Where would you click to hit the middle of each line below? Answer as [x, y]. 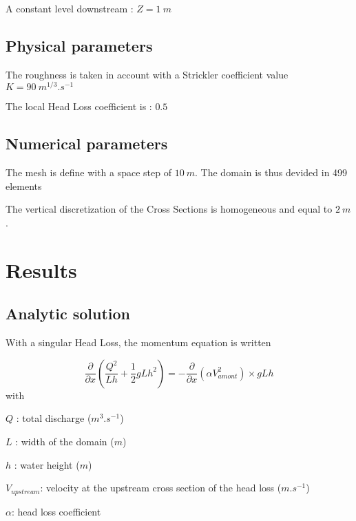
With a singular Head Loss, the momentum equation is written [138, 342]
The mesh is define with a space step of [88, 172]
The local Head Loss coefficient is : [79, 106]
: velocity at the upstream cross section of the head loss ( [161, 488]
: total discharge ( [54, 418]
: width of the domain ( [65, 441]
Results [41, 269]
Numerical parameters [87, 143]
